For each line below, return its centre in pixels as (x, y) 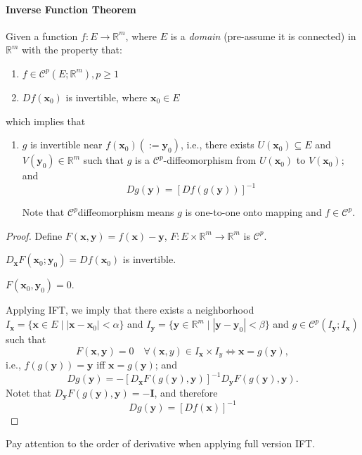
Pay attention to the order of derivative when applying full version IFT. (161, 443)
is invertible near (66, 145)
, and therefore (186, 392)
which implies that (46, 121)
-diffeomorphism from (210, 160)
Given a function (42, 36)
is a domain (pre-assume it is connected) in (263, 36)
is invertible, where (106, 97)
